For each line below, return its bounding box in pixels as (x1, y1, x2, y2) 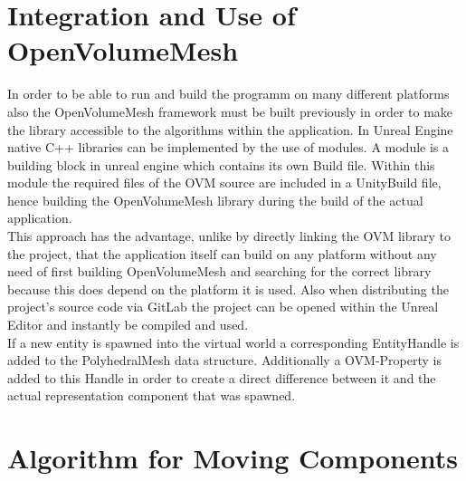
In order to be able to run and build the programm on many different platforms (7, 84, 450, 103)
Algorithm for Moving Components (7, 439, 458, 476)
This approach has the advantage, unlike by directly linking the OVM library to (7, 226, 451, 245)
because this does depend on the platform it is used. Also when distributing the (7, 279, 449, 298)
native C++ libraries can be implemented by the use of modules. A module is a (7, 138, 450, 157)
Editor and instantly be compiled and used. (7, 315, 249, 334)
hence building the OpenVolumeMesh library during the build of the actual (7, 190, 423, 209)
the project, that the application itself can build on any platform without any (7, 244, 437, 263)
